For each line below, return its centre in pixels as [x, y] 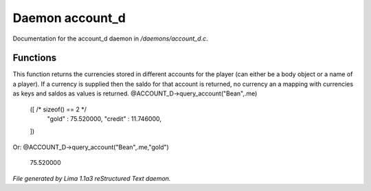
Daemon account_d [69, 18]
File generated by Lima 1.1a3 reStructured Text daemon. [92, 178]
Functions [35, 58]
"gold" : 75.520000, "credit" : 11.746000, [104, 119]
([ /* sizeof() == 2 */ [58, 109]
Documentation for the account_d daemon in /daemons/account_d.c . [111, 38]
